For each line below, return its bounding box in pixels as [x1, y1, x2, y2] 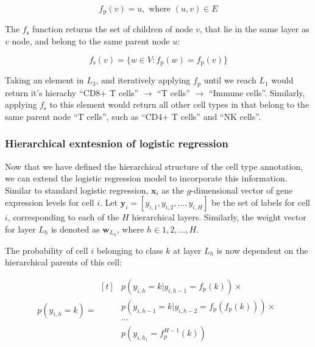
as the [161, 183, 184, 196]
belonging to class [96, 244, 163, 256]
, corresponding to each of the [7, 211, 119, 223]
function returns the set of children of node [32, 23, 193, 35]
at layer [173, 244, 202, 256]
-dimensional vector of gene [191, 183, 293, 196]
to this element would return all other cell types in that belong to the [49, 98, 310, 111]
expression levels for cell [5, 196, 94, 209]
